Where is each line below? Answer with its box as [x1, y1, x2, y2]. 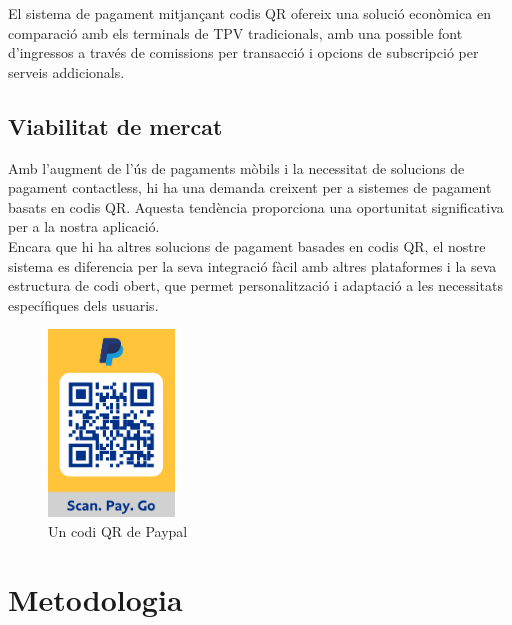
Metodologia [8, 579, 183, 620]
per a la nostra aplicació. [8, 216, 160, 237]
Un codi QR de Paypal [48, 520, 188, 541]
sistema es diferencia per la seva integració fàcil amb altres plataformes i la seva [8, 255, 497, 276]
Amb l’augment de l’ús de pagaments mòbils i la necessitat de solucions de [8, 157, 465, 178]
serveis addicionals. [8, 61, 125, 82]
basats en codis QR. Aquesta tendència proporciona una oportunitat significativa [8, 196, 504, 217]
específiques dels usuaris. [8, 294, 159, 315]
